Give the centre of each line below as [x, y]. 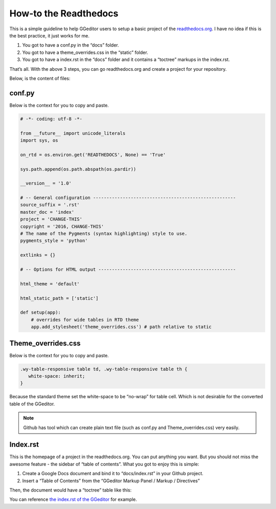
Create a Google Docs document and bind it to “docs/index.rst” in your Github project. [113, 474]
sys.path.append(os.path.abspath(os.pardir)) [78, 169]
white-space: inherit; [57, 376]
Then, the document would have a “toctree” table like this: [71, 490]
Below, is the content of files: [40, 78]
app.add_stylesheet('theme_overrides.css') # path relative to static [121, 327]
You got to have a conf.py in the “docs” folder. [71, 45]
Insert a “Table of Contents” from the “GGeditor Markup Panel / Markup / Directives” [111, 481]
